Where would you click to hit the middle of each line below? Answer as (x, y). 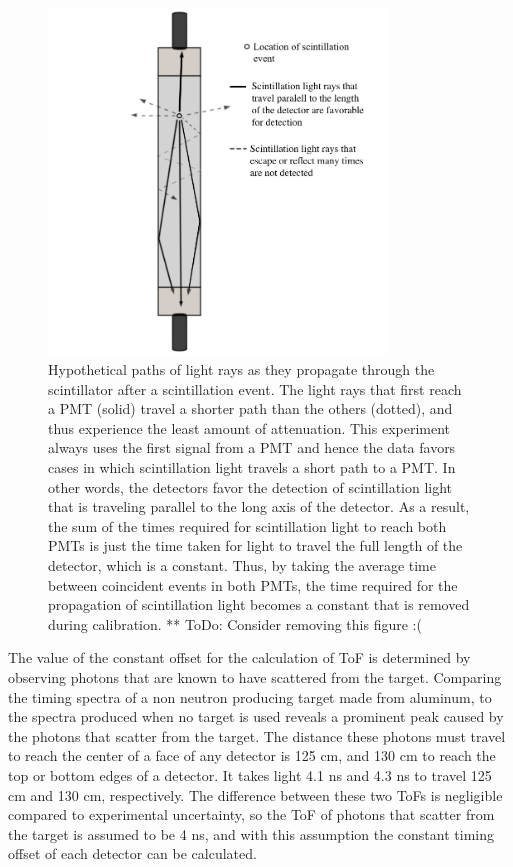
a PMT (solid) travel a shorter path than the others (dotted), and (250, 408)
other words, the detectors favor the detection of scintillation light (250, 486)
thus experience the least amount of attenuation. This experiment (249, 427)
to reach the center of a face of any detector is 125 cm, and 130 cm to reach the (252, 755)
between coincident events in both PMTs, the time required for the (253, 584)
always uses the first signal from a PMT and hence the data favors (252, 447)
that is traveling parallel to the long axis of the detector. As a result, (259, 506)
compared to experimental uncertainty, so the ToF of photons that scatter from (251, 814)
